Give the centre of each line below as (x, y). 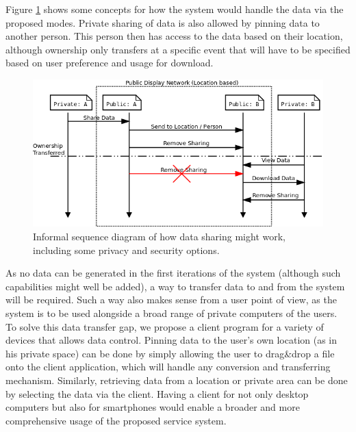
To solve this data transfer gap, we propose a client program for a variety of (165, 326)
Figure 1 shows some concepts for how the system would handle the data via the (175, 9)
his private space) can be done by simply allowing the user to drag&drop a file (170, 353)
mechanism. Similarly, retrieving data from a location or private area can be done (177, 380)
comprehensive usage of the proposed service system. (116, 420)
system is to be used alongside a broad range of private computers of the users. (171, 313)
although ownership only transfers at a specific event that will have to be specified (178, 49)
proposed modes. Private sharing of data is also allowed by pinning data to (163, 22)
